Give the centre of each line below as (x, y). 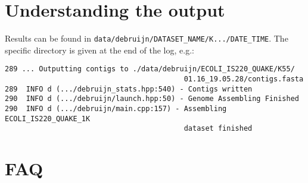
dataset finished (218, 129)
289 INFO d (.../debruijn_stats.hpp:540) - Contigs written (129, 89)
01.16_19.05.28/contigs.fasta (244, 79)
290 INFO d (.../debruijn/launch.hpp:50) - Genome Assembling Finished (152, 99)
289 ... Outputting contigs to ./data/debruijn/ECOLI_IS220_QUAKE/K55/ (150, 69)
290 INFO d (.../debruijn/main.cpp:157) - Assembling (116, 109)
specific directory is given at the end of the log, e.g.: (99, 50)
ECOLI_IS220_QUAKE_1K (48, 119)
